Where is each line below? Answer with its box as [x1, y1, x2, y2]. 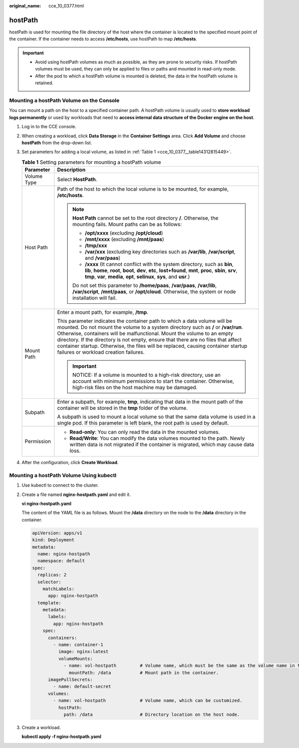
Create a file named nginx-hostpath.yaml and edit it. [21, 492, 131, 498]
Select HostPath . [57, 176, 97, 183]
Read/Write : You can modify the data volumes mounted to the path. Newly [69, 435, 245, 442]
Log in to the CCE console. [21, 124, 77, 130]
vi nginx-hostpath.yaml [21, 500, 72, 506]
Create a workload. [21, 724, 61, 731]
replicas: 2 [37, 572, 67, 578]
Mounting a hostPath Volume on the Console [9, 97, 120, 104]
